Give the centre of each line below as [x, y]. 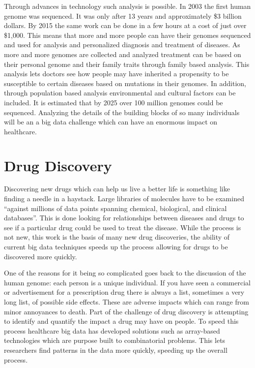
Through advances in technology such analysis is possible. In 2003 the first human [127, 6]
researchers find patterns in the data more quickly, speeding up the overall [116, 350]
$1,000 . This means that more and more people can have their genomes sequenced [127, 35]
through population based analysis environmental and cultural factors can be [120, 93]
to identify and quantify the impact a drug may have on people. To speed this [121, 321]
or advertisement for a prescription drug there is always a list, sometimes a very [124, 292]
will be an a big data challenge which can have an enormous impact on [111, 122]
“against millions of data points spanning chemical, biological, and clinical [115, 208]
